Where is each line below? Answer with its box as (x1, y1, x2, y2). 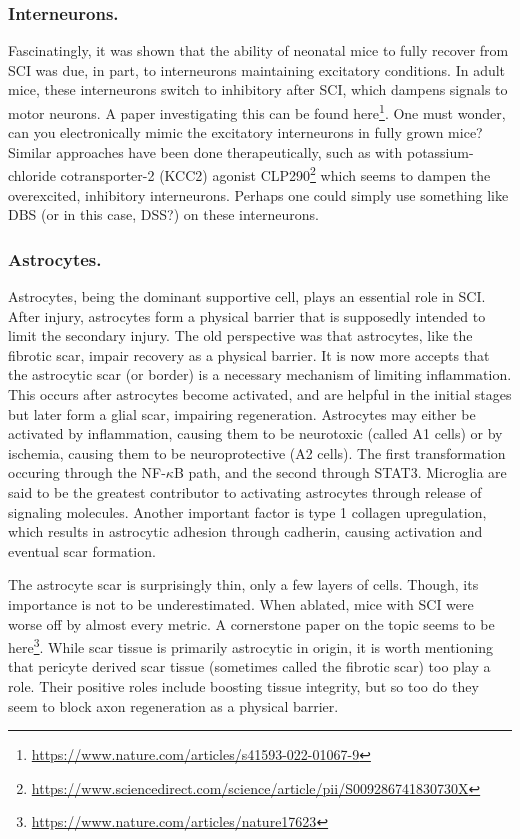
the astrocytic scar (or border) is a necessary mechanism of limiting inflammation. (8, 364, 512, 385)
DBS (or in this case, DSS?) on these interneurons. (8, 204, 319, 225)
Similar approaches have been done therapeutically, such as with (8, 141, 403, 162)
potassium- (406, 141, 474, 162)
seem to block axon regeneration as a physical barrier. (8, 695, 339, 716)
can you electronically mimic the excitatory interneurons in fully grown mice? (8, 122, 483, 143)
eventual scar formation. (8, 540, 156, 561)
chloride (8, 165, 56, 186)
